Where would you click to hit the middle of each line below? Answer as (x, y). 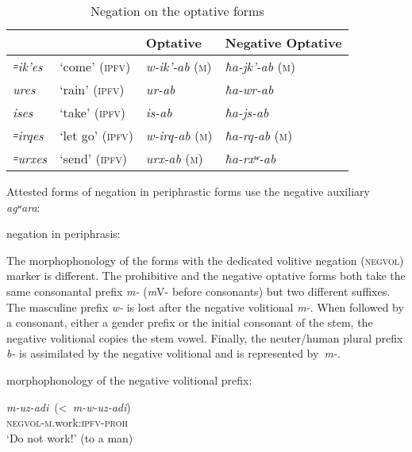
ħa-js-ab (247, 112)
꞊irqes (28, 135)
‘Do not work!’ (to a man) (70, 437)
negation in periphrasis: (64, 234)
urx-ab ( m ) (174, 158)
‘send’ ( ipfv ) (93, 158)
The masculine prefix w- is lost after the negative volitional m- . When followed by (205, 306)
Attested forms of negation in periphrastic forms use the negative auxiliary (188, 191)
